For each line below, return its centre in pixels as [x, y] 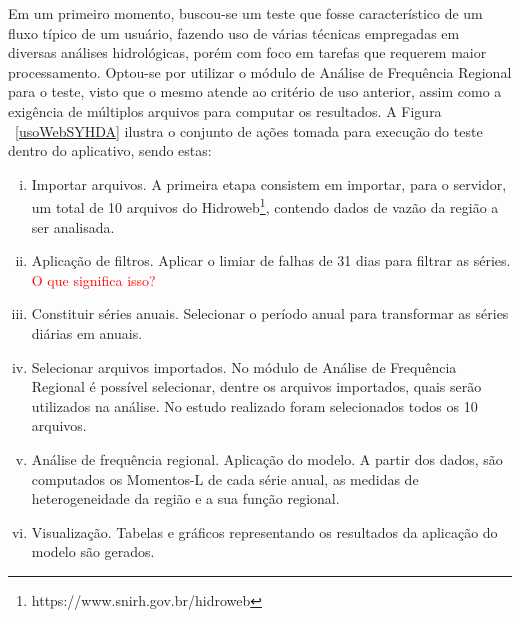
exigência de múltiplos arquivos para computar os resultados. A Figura [225, 110]
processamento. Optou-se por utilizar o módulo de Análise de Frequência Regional [260, 71]
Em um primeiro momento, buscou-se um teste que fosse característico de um [245, 13]
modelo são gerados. [93, 551]
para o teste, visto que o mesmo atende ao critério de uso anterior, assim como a [255, 91]
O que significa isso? [93, 279]
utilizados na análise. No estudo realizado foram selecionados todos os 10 [254, 405]
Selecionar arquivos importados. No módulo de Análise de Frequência [244, 366]
